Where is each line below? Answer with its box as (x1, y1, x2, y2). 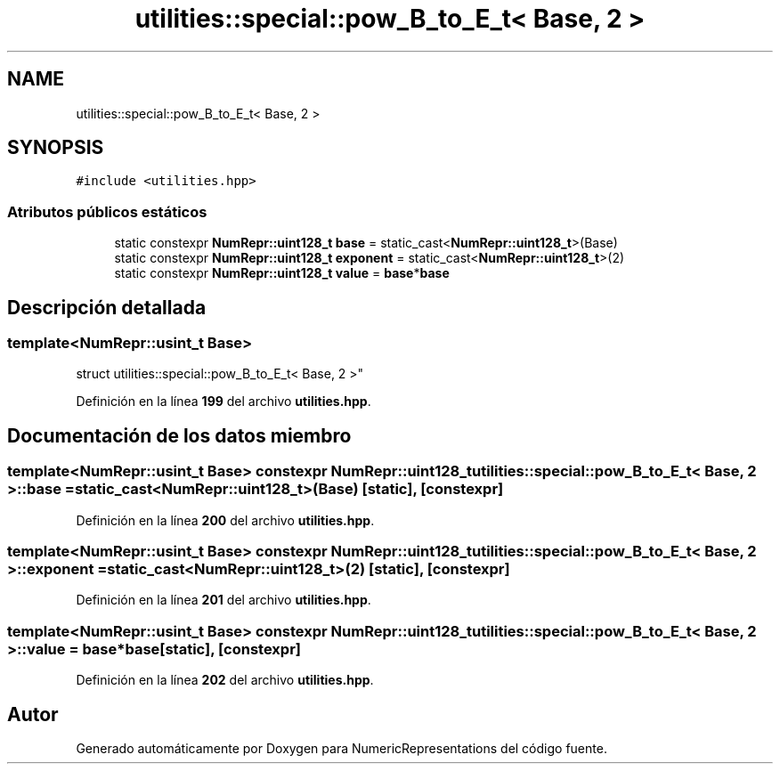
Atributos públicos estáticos (7, 202, 207, 221)
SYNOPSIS (7, 136, 104, 159)
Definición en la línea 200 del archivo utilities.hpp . (76, 512, 375, 528)
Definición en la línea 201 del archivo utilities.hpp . (76, 592, 371, 608)
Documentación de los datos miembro (7, 424, 352, 447)
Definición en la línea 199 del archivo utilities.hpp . (76, 394, 371, 410)
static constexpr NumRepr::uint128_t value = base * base (114, 265, 450, 281)
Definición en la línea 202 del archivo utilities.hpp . (76, 672, 374, 688)
